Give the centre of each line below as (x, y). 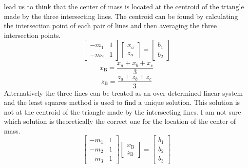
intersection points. (32, 35)
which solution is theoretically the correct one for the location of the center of (120, 121)
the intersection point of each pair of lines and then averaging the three (111, 25)
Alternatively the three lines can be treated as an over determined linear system (124, 92)
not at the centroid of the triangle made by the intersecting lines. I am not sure (123, 111)
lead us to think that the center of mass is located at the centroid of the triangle (124, 6)
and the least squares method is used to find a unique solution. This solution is (122, 102)
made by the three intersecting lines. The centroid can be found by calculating (121, 16)
